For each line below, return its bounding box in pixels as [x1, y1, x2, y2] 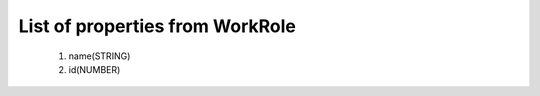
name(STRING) [68, 50, 131, 62]
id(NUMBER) [68, 63, 121, 75]
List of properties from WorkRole [18, 15, 297, 37]
